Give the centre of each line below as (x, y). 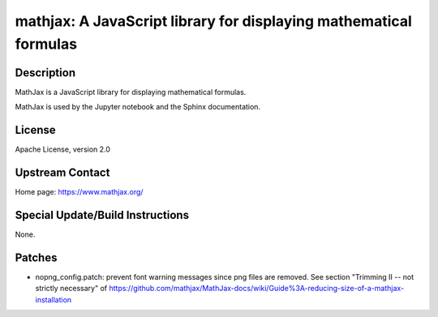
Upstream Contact (62, 172)
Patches (36, 257)
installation (54, 299)
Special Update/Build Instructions (102, 215)
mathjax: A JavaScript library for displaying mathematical (214, 21)
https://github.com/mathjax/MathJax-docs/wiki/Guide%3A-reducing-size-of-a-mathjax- (257, 289)
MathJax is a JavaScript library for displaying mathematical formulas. (131, 92)
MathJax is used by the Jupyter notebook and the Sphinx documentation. (138, 107)
